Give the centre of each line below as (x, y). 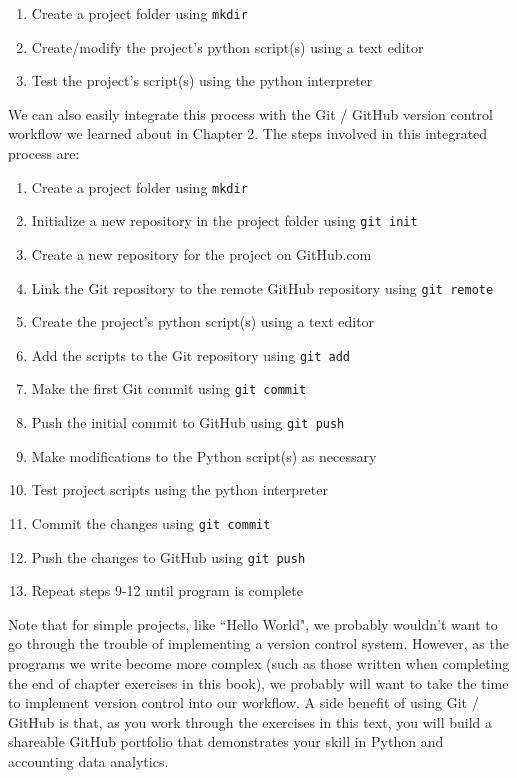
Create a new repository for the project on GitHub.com (201, 253)
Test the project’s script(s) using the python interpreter (202, 80)
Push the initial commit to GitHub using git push (188, 422)
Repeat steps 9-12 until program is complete (167, 590)
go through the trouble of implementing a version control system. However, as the (258, 643)
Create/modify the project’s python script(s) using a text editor (227, 46)
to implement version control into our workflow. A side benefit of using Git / (243, 702)
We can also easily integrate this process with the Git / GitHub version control (250, 113)
